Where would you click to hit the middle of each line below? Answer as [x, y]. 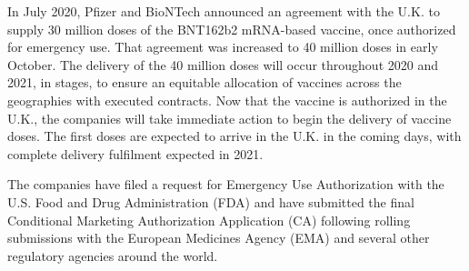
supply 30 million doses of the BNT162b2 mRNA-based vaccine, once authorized [232, 29]
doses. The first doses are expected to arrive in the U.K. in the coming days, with [234, 136]
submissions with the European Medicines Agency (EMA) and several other [219, 238]
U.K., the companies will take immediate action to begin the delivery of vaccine [230, 118]
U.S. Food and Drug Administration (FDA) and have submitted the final [211, 201]
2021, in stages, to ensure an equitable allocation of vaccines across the [205, 82]
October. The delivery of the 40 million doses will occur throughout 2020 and [223, 64]
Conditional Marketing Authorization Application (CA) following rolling [209, 220]
